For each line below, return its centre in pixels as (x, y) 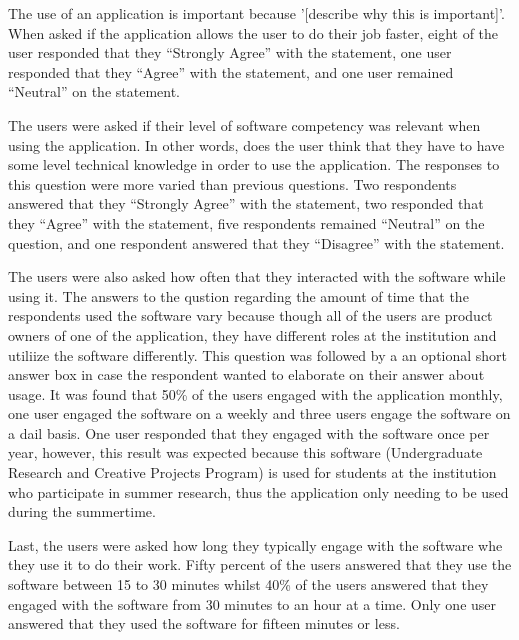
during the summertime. (82, 511)
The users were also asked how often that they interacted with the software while (257, 276)
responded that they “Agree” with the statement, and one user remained (231, 71)
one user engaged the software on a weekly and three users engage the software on (259, 413)
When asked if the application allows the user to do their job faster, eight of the (253, 32)
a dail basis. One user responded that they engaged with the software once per (249, 432)
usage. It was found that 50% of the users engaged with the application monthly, (255, 393)
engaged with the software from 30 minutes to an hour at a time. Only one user (252, 603)
